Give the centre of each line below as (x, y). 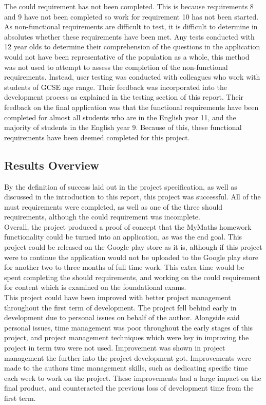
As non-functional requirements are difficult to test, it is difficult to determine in (131, 26)
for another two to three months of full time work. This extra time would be (124, 267)
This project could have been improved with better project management (118, 297)
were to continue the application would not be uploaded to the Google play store (131, 257)
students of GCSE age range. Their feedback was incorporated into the (116, 87)
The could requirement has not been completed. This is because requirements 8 (129, 6)
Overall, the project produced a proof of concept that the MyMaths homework (128, 226)
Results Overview (52, 165)
